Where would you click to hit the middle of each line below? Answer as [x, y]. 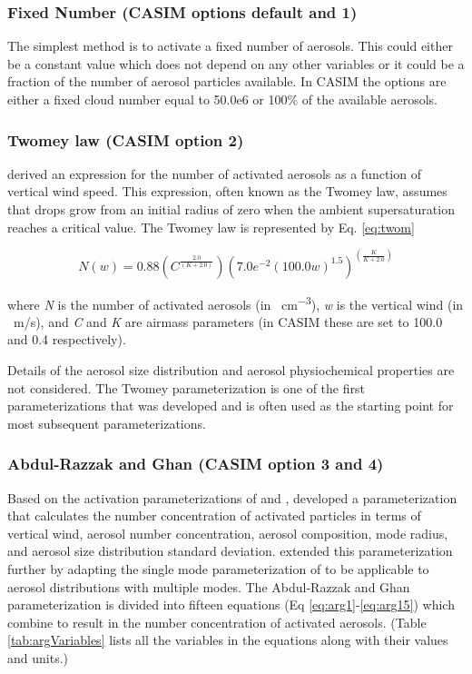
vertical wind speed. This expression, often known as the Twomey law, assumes [227, 191]
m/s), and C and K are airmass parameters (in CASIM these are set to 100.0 [228, 321]
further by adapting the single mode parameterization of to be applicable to [218, 569]
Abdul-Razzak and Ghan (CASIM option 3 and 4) [196, 464]
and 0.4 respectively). [67, 339]
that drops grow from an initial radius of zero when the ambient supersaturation [231, 209]
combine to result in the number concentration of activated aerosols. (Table [217, 622]
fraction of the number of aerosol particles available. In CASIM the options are [227, 81]
